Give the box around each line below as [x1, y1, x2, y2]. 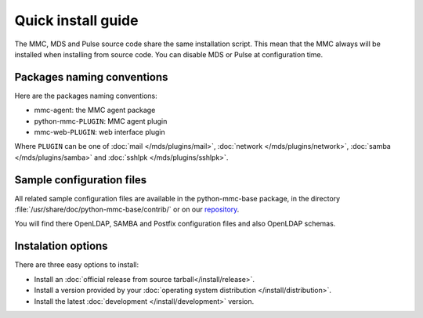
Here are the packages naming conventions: [14, 91, 157, 100]
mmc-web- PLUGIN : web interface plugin [34, 128, 165, 137]
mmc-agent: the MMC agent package [34, 106, 156, 115]
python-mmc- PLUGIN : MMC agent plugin [34, 116, 168, 125]
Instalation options [14, 240, 109, 253]
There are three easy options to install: [14, 260, 139, 269]
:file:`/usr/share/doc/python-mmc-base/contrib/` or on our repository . [14, 204, 240, 215]
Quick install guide [14, 12, 139, 29]
